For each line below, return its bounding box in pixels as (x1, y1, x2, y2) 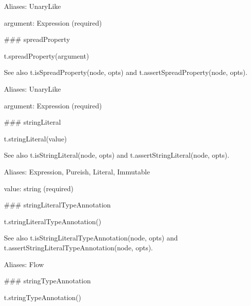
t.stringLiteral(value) (4, 133, 67, 143)
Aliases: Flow (4, 259, 44, 269)
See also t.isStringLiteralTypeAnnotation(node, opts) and (4, 233, 178, 243)
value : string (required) (4, 183, 74, 193)
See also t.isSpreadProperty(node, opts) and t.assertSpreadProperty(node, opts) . (4, 67, 248, 77)
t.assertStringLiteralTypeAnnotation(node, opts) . (4, 242, 153, 252)
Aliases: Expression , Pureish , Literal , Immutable (4, 166, 150, 176)
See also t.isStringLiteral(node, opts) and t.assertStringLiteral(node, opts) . (4, 150, 229, 160)
